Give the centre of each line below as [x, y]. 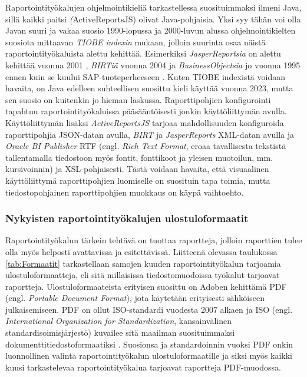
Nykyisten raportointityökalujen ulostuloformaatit [127, 218]
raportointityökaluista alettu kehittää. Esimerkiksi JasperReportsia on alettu [143, 53]
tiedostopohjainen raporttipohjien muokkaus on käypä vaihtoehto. [125, 192]
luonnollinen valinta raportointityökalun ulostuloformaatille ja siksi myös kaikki [149, 355]
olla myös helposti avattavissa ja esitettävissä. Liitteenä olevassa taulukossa [141, 251]
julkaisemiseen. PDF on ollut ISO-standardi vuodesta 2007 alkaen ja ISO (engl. [149, 309]
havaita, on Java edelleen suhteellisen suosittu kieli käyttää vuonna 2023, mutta [149, 88]
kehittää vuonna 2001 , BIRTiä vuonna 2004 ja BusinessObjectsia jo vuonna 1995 [153, 65]
